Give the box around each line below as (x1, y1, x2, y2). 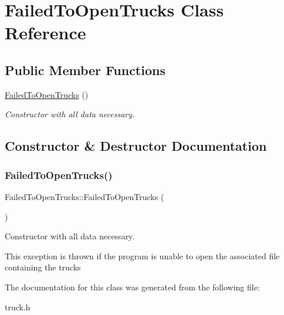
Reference (5, 21, 86, 45)
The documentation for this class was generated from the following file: (5, 280, 260, 293)
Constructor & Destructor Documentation (5, 137, 267, 155)
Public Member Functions (5, 60, 165, 79)
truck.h (5, 300, 31, 313)
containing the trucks (5, 261, 81, 273)
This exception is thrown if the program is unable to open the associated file (5, 249, 280, 262)
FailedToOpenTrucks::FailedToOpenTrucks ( (5, 190, 164, 202)
